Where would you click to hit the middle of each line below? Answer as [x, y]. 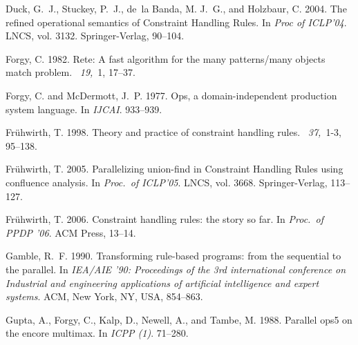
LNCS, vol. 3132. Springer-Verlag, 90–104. [95, 36]
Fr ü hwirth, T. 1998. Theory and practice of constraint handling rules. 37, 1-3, [173, 132]
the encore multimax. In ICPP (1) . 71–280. [97, 333]
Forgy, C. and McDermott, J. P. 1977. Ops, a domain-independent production [171, 95]
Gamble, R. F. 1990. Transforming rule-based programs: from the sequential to [173, 256]
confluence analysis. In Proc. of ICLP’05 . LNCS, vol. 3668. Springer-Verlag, [167, 182]
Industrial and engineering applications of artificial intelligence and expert [162, 283]
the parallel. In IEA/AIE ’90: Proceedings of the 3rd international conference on [176, 269]
